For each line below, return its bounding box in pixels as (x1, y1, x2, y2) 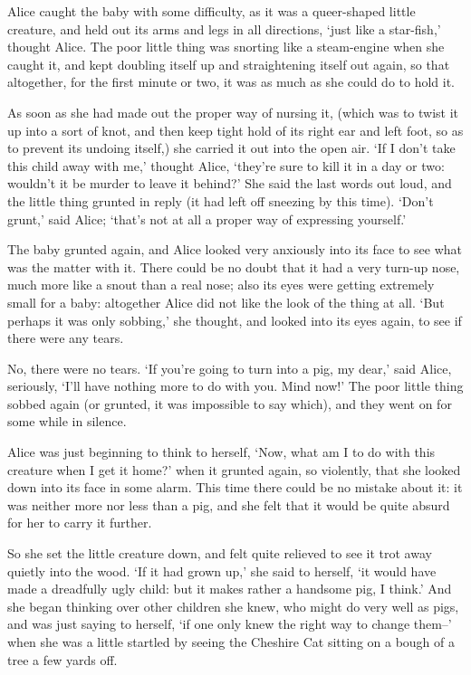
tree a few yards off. (7, 650, 118, 669)
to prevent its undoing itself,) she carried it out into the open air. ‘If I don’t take (7, 138, 456, 157)
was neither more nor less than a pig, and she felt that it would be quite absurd (7, 495, 450, 514)
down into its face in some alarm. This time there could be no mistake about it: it (7, 478, 463, 497)
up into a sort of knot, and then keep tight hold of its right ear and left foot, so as (7, 120, 464, 139)
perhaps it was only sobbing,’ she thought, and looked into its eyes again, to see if (7, 310, 462, 329)
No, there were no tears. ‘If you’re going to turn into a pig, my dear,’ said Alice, (7, 358, 452, 377)
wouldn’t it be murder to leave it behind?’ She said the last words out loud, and (7, 174, 452, 193)
